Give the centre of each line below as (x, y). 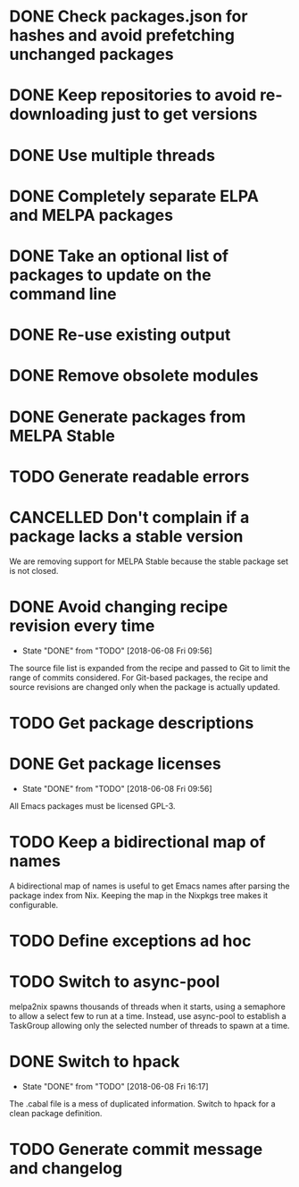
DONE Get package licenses (115, 764)
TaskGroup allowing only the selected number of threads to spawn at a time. (149, 1025)
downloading (59, 114)
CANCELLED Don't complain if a (129, 517)
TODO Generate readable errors (129, 476)
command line (63, 294)
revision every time (82, 625)
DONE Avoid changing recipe (119, 606)
